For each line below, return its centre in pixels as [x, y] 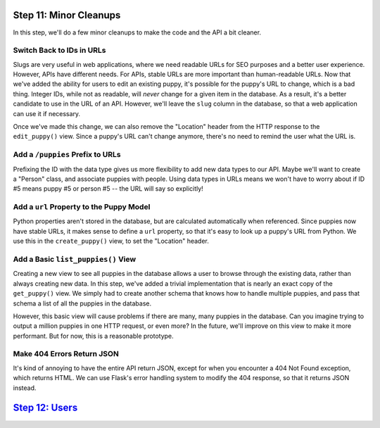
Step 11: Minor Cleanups [67, 15]
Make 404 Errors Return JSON [66, 354]
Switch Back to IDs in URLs [59, 51]
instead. [25, 388]
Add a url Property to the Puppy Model [82, 207]
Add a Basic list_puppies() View [75, 259]
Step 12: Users [45, 408]
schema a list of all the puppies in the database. [82, 303]
